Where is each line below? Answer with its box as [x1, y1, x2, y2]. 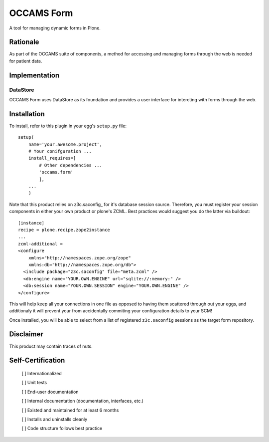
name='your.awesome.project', [28, 141, 102, 147]
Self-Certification [9, 356, 65, 365]
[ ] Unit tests [21, 380, 47, 386]
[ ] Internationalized [21, 370, 62, 376]
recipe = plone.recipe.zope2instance [18, 227, 111, 232]
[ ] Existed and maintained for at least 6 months [21, 407, 119, 413]
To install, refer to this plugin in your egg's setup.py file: [9, 123, 127, 129]
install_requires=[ [28, 155, 76, 161]
